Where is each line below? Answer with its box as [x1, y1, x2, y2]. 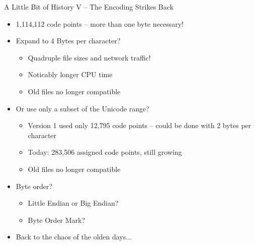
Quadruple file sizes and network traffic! [28, 52, 151, 63]
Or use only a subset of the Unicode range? [16, 103, 149, 113]
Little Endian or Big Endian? [28, 198, 119, 208]
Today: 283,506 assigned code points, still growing [28, 147, 182, 157]
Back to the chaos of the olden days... [16, 231, 132, 242]
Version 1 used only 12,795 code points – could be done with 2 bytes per [28, 120, 251, 131]
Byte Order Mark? [28, 214, 86, 225]
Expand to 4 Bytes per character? [16, 35, 121, 46]
